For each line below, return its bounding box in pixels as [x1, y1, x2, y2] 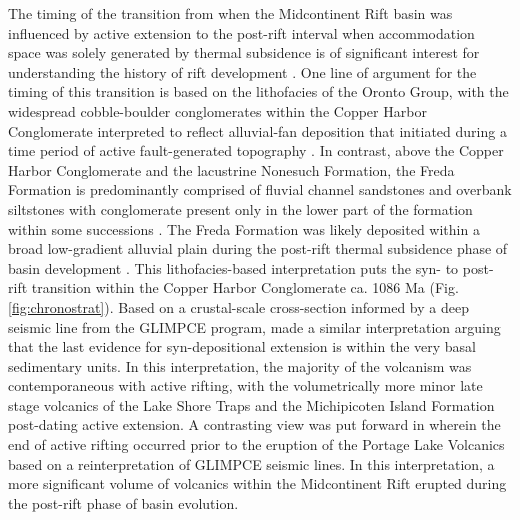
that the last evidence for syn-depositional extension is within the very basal [8, 336, 476, 357]
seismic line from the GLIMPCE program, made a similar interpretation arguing [8, 316, 501, 337]
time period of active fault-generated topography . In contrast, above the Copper [8, 140, 504, 161]
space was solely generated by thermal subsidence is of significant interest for [8, 42, 480, 63]
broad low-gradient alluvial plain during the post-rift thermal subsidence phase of [8, 238, 508, 259]
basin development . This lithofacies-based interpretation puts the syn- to [8, 257, 459, 278]
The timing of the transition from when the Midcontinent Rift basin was [8, 3, 453, 23]
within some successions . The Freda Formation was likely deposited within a [8, 218, 480, 239]
